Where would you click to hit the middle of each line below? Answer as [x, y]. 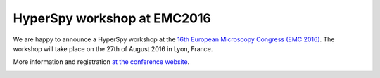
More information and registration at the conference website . [101, 62]
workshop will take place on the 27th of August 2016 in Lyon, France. [113, 48]
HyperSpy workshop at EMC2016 [112, 18]
